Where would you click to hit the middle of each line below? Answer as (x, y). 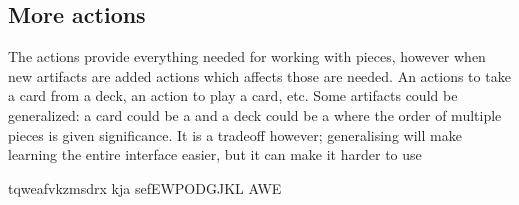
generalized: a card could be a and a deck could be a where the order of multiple (255, 114)
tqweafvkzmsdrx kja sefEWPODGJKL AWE (145, 187)
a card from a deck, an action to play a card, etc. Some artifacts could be (233, 95)
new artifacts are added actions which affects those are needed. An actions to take (259, 75)
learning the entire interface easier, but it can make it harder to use (215, 154)
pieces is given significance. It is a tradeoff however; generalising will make (235, 134)
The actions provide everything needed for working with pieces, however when (247, 56)
